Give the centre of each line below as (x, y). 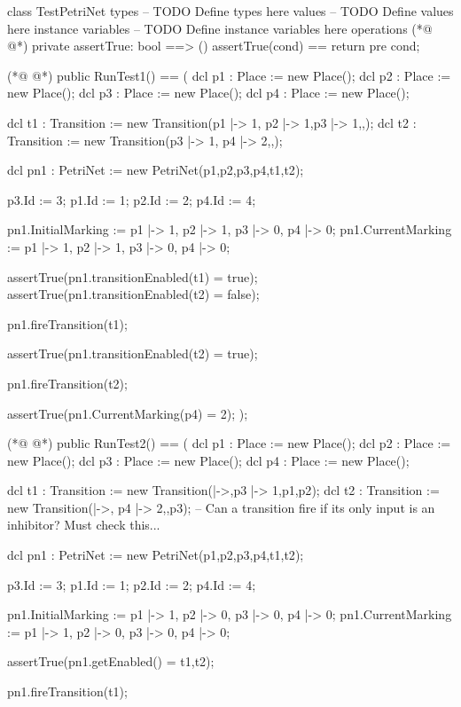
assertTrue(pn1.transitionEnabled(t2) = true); (133, 353)
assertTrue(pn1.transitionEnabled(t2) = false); (133, 294)
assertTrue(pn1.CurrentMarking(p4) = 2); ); (128, 413)
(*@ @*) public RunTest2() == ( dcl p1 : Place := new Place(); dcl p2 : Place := (229, 443)
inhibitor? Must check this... (84, 525)
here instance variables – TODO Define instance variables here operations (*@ (220, 28)
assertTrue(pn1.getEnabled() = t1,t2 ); (111, 661)
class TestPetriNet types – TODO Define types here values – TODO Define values (230, 11)
